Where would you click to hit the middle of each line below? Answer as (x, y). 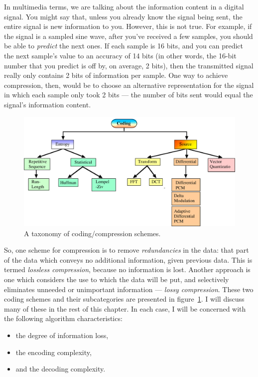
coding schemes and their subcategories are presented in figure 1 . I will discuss (124, 299)
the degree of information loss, (62, 335)
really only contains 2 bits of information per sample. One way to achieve (116, 75)
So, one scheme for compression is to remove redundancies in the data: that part (127, 250)
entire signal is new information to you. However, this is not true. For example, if (128, 26)
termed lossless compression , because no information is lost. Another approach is (127, 269)
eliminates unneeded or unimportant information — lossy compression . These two (129, 289)
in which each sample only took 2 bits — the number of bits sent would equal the (129, 95)
